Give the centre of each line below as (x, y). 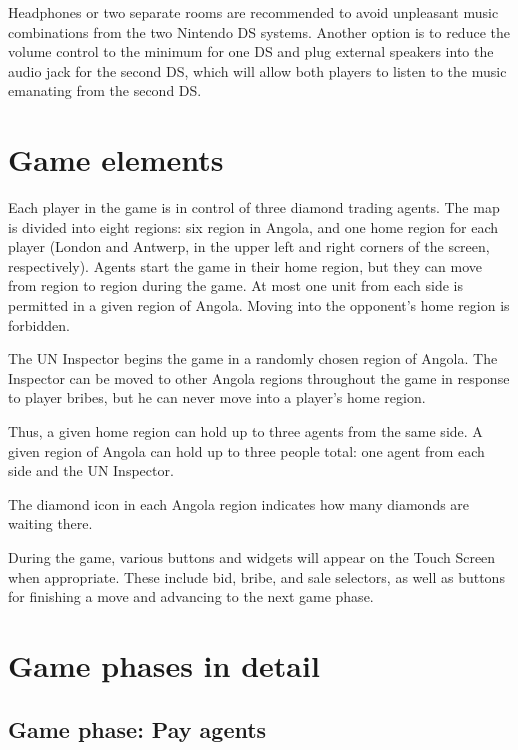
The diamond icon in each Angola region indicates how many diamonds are (239, 503)
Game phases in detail (164, 664)
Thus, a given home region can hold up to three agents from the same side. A (245, 431)
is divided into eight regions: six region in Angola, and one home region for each (253, 226)
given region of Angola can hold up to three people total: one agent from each (246, 450)
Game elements (116, 159)
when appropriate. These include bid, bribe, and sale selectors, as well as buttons (256, 576)
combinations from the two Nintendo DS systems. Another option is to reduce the (259, 31)
